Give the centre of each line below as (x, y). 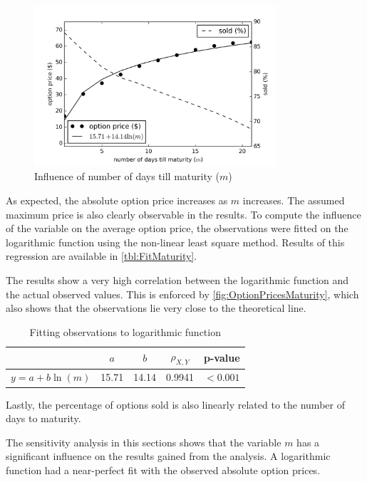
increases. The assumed (294, 200)
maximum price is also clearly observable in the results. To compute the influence (183, 214)
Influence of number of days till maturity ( (127, 176)
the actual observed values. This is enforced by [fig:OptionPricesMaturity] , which (182, 294)
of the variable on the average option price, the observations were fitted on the (177, 228)
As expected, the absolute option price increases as (117, 200)
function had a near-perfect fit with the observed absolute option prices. (163, 470)
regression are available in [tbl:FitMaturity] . (102, 256)
